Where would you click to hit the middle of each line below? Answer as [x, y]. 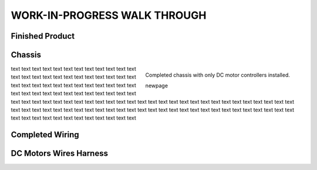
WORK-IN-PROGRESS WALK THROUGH [109, 15]
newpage [157, 86]
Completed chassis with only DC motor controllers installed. [217, 75]
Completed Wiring [45, 135]
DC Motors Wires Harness [60, 153]
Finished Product [43, 36]
